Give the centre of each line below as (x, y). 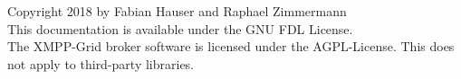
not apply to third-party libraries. (101, 63)
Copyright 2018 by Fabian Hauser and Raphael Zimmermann (177, 11)
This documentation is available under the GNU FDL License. (180, 28)
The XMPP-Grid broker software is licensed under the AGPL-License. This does (231, 46)
